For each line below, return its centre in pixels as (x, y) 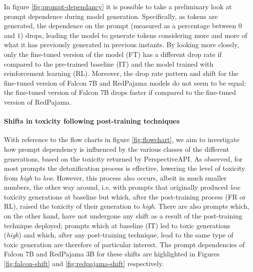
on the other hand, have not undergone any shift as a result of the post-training (123, 216)
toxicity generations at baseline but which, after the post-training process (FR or (125, 196)
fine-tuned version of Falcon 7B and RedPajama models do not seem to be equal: (125, 82)
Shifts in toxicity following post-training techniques (92, 121)
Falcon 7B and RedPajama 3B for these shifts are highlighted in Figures (112, 254)
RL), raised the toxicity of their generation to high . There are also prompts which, (127, 206)
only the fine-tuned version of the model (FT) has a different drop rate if (113, 54)
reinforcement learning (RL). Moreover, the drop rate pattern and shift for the (121, 73)
